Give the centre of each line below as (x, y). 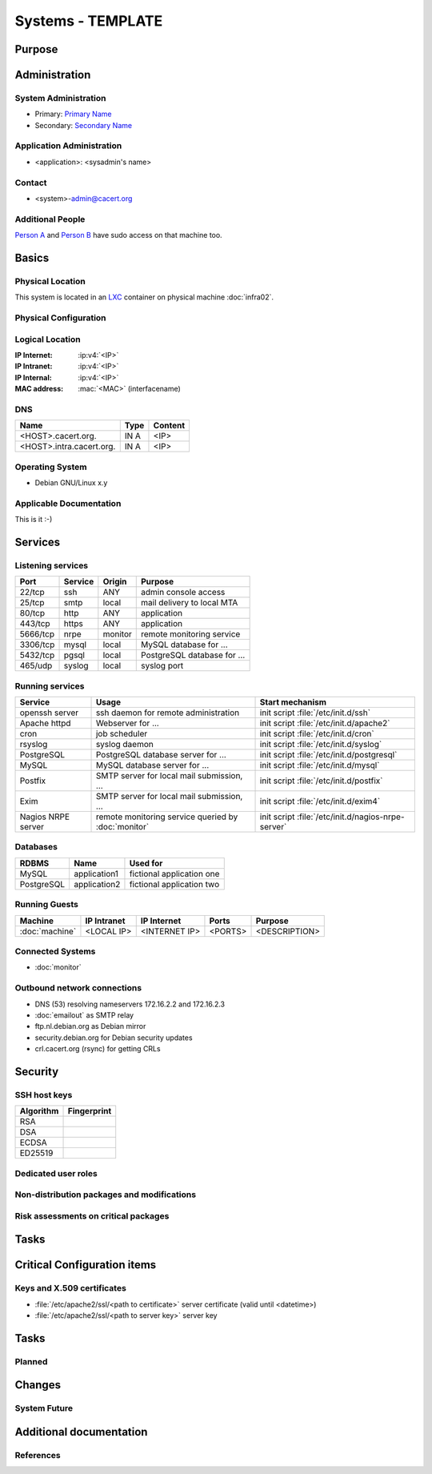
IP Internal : (33, 377)
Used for (146, 863)
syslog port (162, 666)
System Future (44, 1408)
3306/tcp (37, 645)
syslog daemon (124, 745)
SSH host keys (44, 1094)
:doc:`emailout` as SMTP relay (84, 1015)
